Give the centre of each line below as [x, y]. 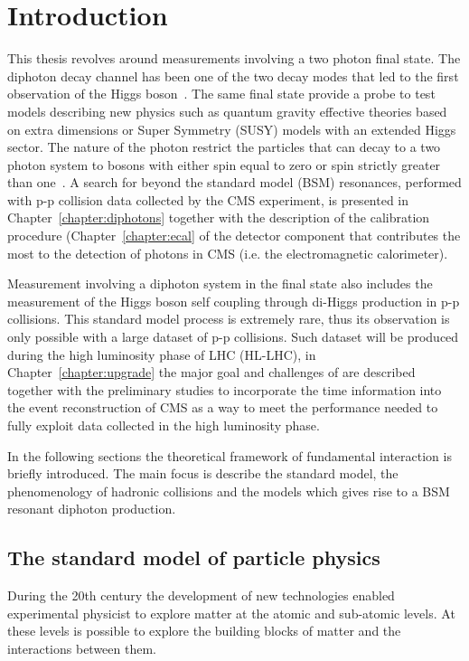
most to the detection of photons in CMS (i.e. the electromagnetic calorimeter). [228, 253]
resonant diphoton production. [92, 509]
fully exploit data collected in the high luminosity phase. [164, 425]
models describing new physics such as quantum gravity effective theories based [227, 111]
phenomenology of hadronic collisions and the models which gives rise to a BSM [229, 491]
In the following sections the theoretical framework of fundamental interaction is [230, 455]
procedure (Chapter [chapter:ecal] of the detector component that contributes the [234, 236]
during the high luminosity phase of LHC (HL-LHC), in [162, 354]
